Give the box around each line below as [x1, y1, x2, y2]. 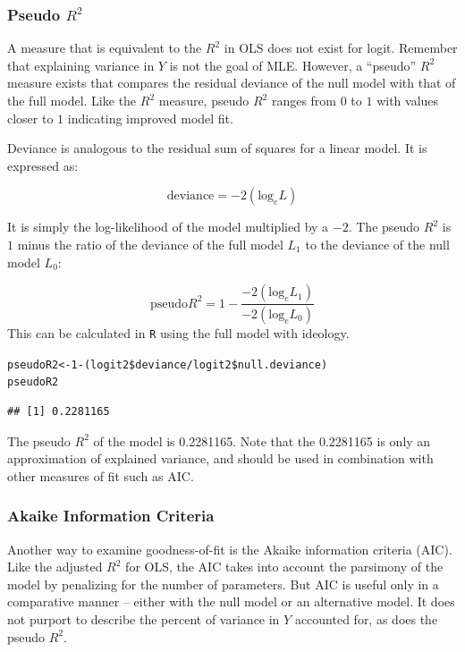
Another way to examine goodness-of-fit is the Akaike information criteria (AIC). [7, 539, 452, 558]
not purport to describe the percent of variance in [7, 609, 280, 628]
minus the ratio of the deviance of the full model [17, 234, 283, 253]
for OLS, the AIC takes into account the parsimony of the [125, 557, 444, 576]
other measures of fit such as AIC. [7, 466, 194, 485]
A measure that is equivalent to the [7, 38, 202, 57]
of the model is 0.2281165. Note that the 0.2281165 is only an [93, 431, 431, 450]
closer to [7, 108, 54, 127]
